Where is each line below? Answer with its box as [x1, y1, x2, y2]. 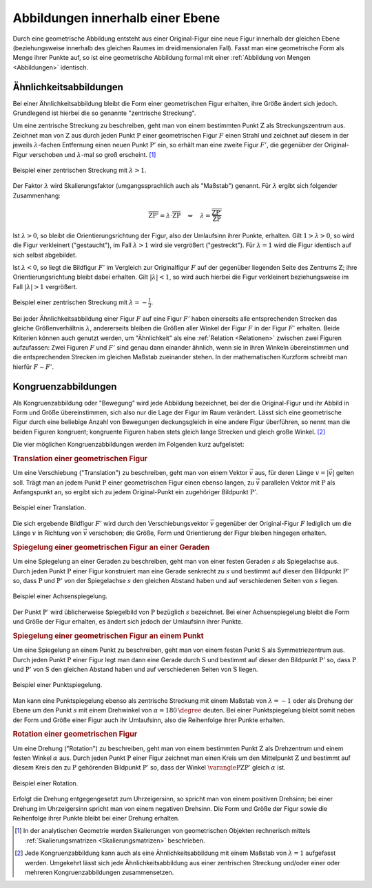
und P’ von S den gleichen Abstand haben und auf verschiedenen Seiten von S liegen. [12, 665, 258, 674]
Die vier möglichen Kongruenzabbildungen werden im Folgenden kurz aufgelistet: [12, 441, 245, 449]
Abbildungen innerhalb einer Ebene [12, 10, 220, 25]
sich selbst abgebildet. [12, 251, 77, 259]
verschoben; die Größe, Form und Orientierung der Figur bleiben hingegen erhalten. [88, 529, 327, 537]
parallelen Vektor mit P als [261, 478, 335, 487]
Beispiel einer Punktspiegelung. [12, 681, 103, 689]
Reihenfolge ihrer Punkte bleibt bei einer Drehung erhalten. [12, 814, 180, 822]
